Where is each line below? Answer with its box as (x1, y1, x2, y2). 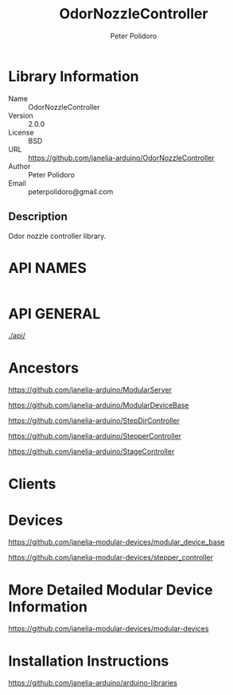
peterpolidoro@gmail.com (28, 186, 114, 196)
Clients (8, 474, 56, 493)
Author (8, 161, 31, 171)
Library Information (8, 67, 139, 85)
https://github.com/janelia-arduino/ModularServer (8, 385, 173, 395)
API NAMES (8, 259, 87, 277)
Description (8, 210, 68, 224)
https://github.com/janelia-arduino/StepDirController (8, 416, 181, 426)
